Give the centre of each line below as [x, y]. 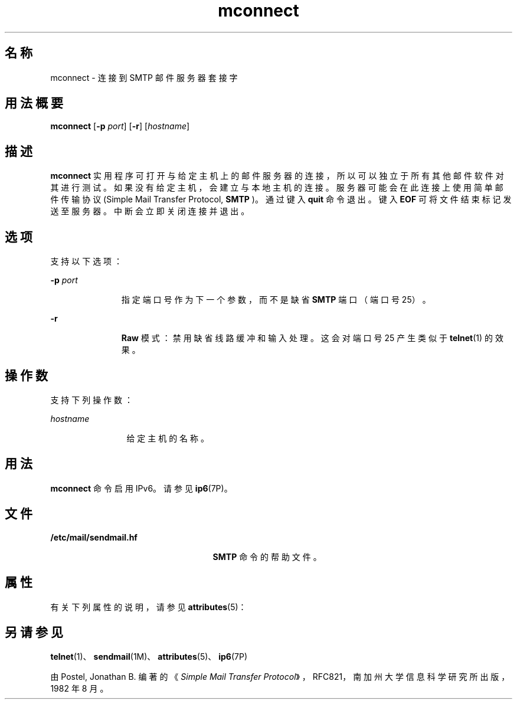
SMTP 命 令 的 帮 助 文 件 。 [267, 556]
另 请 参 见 [34, 632]
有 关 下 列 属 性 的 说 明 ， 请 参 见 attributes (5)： [148, 607]
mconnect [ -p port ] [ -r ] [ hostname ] [120, 126]
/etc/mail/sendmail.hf [94, 537]
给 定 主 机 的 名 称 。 [168, 438]
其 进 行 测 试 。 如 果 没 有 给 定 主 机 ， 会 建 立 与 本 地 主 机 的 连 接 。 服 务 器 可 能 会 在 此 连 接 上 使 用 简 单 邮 [277, 188]
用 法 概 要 [34, 103]
